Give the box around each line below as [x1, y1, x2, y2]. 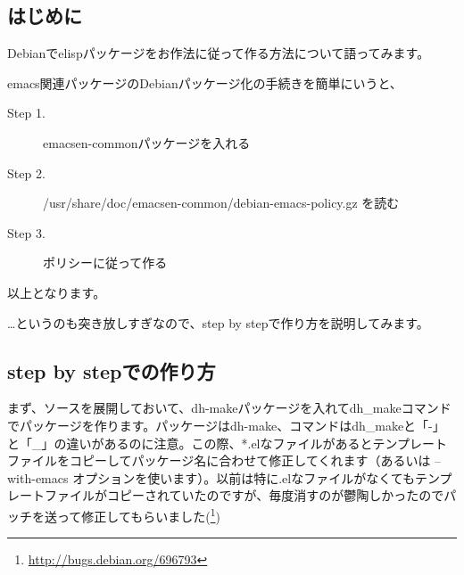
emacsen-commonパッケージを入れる [43, 133, 251, 152]
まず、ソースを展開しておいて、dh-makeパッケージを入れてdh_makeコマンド [7, 398, 452, 417]
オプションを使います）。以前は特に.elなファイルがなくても [72, 468, 416, 487]
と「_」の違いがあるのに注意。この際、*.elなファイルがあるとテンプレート [7, 433, 448, 452]
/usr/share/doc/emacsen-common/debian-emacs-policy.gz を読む [43, 193, 400, 212]
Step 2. [7, 163, 46, 182]
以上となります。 [7, 283, 106, 301]
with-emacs [7, 468, 69, 487]
